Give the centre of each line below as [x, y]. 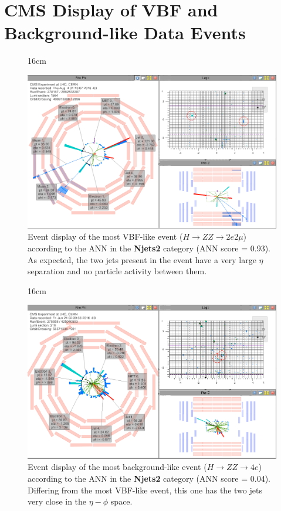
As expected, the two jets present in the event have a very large [142, 259]
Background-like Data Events [125, 33]
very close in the [57, 501]
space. [121, 501]
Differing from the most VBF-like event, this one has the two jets [145, 490]
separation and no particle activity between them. [117, 271]
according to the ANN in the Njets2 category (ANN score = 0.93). [149, 248]
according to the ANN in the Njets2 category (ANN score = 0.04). [149, 478]
